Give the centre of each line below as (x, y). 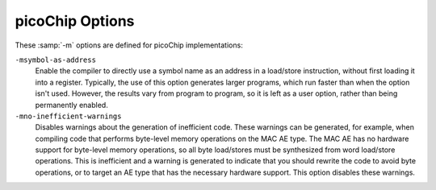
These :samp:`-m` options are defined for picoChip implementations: (129, 45)
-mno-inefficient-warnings (68, 116)
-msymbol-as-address (56, 60)
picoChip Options (75, 21)
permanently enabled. (71, 105)
